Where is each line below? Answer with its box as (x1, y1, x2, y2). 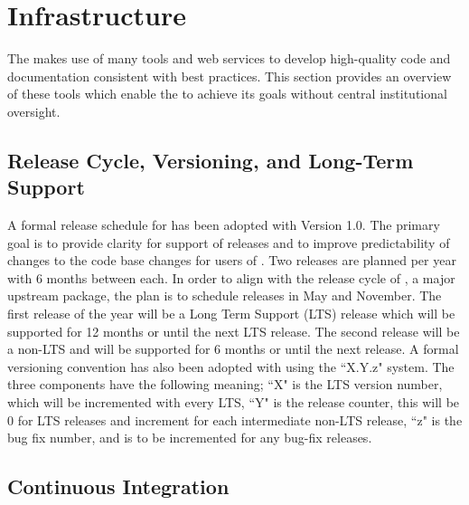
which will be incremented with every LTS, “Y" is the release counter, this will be (7, 393, 460, 412)
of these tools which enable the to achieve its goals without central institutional (7, 84, 447, 103)
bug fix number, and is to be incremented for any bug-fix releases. (7, 428, 372, 447)
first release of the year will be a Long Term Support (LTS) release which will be (7, 304, 455, 323)
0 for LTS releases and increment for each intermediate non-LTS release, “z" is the (7, 410, 463, 429)
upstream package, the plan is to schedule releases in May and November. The (7, 286, 442, 305)
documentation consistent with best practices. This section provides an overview (7, 66, 452, 85)
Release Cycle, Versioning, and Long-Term (7, 146, 414, 174)
